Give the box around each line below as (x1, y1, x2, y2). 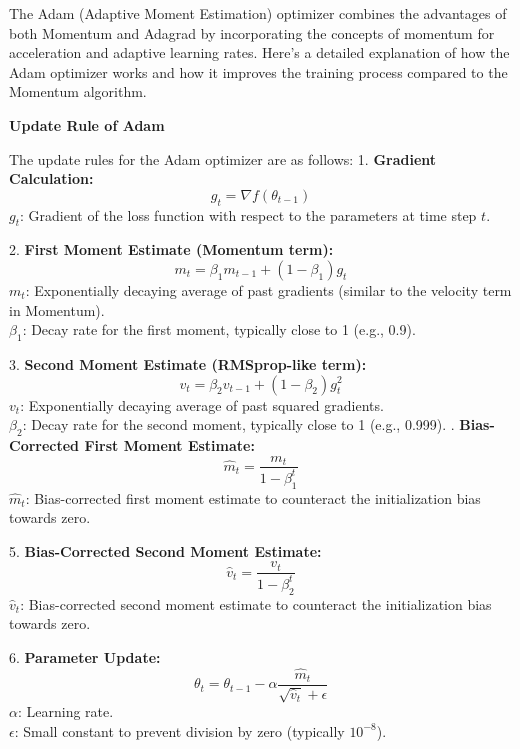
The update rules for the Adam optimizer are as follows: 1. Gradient (9, 148, 437, 169)
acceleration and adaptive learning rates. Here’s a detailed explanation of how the (9, 42, 510, 63)
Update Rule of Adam (9, 114, 165, 135)
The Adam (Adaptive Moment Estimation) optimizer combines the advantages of (9, 3, 507, 23)
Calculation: (9, 168, 94, 189)
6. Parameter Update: (9, 646, 161, 667)
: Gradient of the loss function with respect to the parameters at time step (20, 204, 477, 225)
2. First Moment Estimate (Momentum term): (9, 239, 334, 260)
